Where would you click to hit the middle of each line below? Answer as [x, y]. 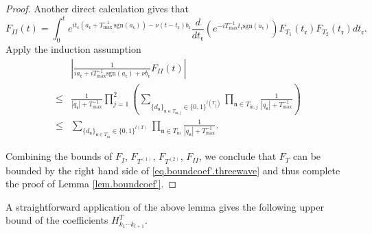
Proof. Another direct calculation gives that [97, 8]
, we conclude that [237, 156]
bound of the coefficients [57, 220]
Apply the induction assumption [73, 48]
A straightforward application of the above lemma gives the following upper [165, 206]
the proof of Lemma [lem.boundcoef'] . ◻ [91, 184]
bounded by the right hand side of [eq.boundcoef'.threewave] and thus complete [173, 170]
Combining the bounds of [59, 156]
